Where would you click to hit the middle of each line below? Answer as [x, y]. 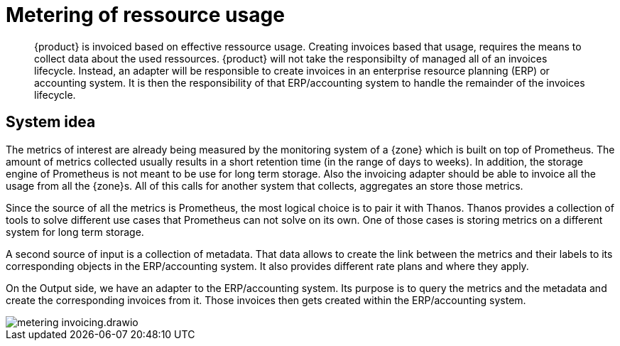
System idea [51, 122]
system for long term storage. [75, 232]
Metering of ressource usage [145, 15]
